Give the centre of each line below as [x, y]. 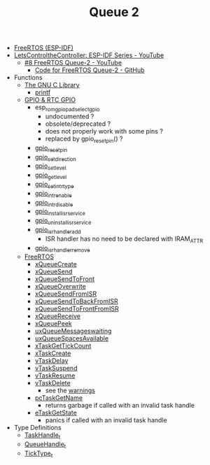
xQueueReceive [57, 316]
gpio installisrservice [60, 212]
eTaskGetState [56, 413]
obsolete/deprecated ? [78, 124]
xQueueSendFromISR [65, 294]
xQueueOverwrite [60, 287]
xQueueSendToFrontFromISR [77, 309]
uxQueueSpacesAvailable [72, 338]
